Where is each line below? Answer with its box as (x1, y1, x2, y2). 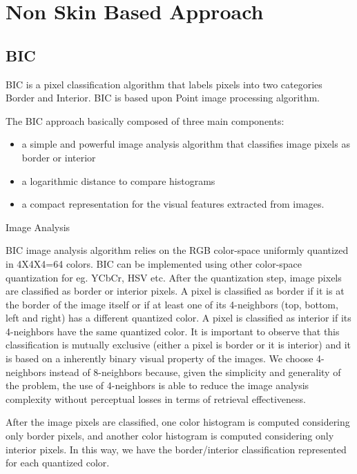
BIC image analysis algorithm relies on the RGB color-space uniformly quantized (6, 243, 349, 257)
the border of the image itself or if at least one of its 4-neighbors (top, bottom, (6, 297, 338, 311)
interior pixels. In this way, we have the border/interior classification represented (6, 442, 347, 456)
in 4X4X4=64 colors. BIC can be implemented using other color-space (6, 256, 302, 270)
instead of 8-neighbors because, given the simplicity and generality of (49, 364, 341, 379)
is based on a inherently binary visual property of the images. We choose (6, 351, 313, 366)
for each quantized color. (6, 455, 110, 470)
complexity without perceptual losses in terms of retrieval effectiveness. (6, 391, 306, 406)
